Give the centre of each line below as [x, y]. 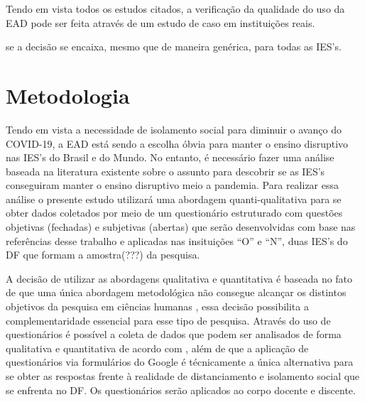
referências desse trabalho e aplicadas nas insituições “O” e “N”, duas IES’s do [177, 240]
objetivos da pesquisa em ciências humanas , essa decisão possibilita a [157, 306]
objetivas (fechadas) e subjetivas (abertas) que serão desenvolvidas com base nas [181, 227]
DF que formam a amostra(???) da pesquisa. [103, 255]
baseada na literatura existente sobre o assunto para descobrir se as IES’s [165, 171]
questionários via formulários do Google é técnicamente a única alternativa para [180, 362]
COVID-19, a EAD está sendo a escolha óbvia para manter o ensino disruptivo [177, 143]
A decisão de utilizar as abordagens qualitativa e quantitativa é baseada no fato [179, 278]
